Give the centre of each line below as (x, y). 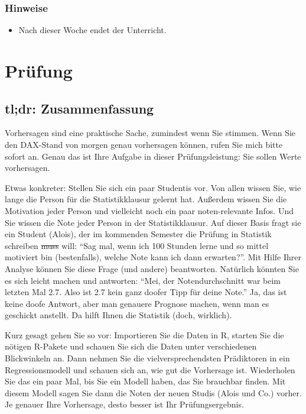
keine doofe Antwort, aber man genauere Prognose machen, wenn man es (137, 303)
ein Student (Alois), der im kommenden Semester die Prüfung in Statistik (138, 234)
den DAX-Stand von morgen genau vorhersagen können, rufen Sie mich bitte (144, 144)
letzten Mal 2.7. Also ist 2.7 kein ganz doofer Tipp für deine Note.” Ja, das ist (146, 292)
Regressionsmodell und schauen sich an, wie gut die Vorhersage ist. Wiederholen (150, 369)
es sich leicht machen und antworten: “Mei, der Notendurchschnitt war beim (143, 280)
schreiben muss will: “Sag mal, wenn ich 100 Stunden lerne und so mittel (137, 245)
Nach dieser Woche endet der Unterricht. (92, 30)
